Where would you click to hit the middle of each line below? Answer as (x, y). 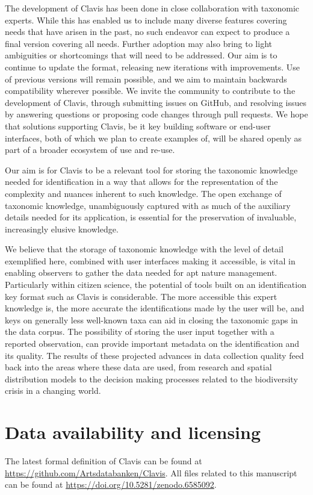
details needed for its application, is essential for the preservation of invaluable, (151, 217)
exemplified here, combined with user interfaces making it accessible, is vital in (150, 260)
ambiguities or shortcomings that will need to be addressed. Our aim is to (141, 55)
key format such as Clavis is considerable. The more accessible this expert (141, 296)
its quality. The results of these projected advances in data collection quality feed (154, 355)
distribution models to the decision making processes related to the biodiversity (151, 378)
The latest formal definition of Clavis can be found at (104, 461)
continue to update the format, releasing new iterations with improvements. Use (153, 67)
